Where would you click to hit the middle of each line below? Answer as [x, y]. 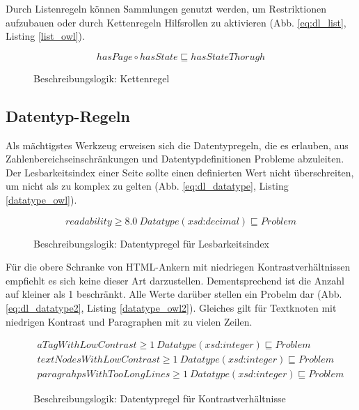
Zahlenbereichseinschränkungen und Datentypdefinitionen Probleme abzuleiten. [175, 159]
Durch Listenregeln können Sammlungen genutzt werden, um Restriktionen [166, 8]
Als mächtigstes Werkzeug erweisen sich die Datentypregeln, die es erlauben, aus [177, 145]
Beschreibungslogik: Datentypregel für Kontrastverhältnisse [160, 398]
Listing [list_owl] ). [45, 36]
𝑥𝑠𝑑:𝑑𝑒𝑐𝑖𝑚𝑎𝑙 [213, 221]
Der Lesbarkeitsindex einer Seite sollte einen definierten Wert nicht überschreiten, [180, 172]
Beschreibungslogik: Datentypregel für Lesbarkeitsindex [152, 243]
